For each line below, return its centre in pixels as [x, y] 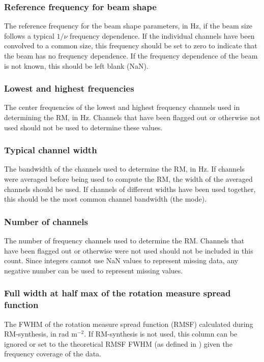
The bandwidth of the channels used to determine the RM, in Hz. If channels [124, 169]
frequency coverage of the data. [53, 354]
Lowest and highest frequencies [69, 88]
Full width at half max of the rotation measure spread [118, 293]
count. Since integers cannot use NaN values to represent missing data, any [121, 260]
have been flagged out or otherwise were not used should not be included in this [129, 250]
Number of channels [46, 221]
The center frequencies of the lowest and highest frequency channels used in [122, 107]
